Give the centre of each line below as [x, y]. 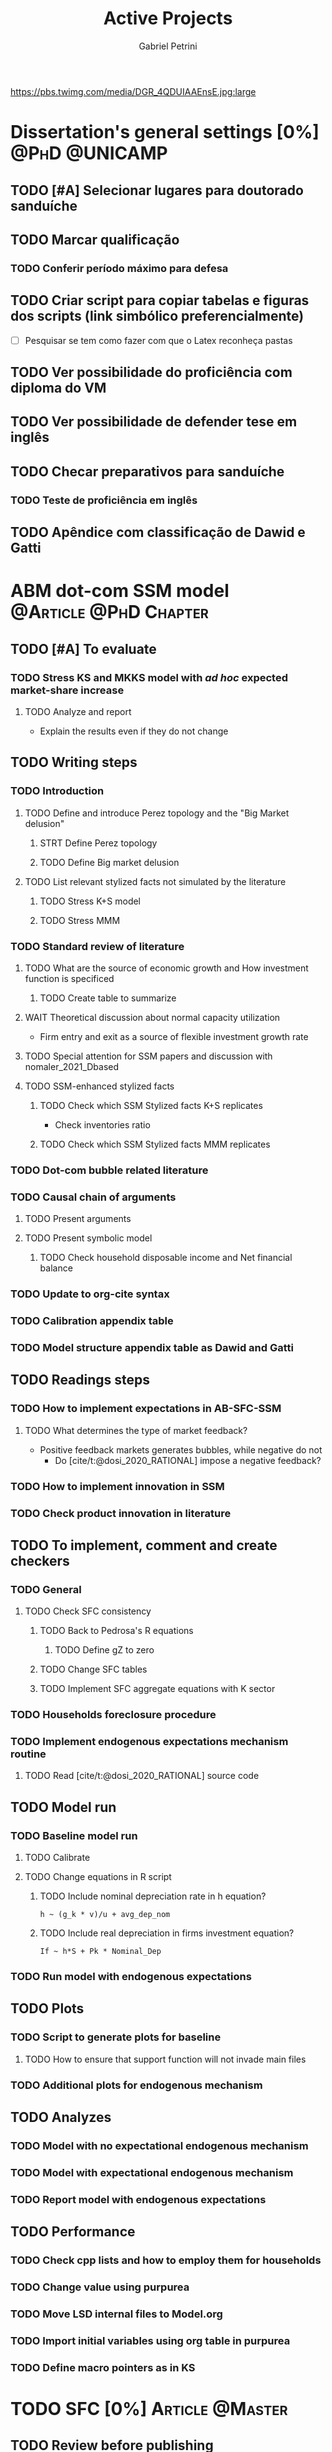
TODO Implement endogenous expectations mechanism [149, 1742]
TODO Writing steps [74, 762]
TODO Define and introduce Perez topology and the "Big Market [157, 813]
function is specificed [69, 979]
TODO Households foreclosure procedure [113, 1715]
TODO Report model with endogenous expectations [138, 2199]
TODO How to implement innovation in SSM [117, 1486]
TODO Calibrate [57, 1858]
